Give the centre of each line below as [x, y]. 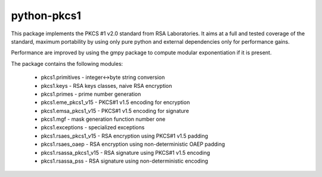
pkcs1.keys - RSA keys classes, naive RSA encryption [106, 86]
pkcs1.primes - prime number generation [91, 94]
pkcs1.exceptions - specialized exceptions [93, 127]
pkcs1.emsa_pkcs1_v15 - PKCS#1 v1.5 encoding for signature [115, 111]
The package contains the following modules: [67, 63]
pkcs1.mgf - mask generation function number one [103, 119]
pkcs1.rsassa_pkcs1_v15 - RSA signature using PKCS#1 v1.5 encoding [126, 152]
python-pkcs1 [46, 16]
